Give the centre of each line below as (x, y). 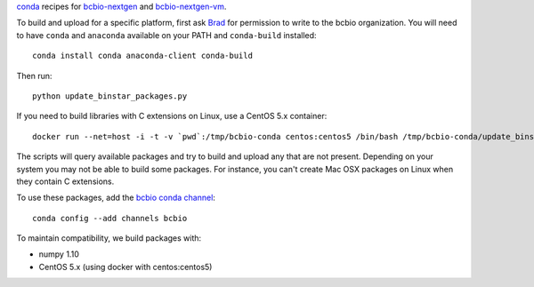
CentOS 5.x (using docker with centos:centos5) (125, 267)
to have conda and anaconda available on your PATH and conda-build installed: (166, 35)
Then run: (34, 76)
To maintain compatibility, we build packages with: (109, 238)
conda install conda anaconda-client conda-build (143, 56)
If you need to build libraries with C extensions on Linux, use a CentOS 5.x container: (172, 116)
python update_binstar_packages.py (110, 96)
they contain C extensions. (65, 181)
